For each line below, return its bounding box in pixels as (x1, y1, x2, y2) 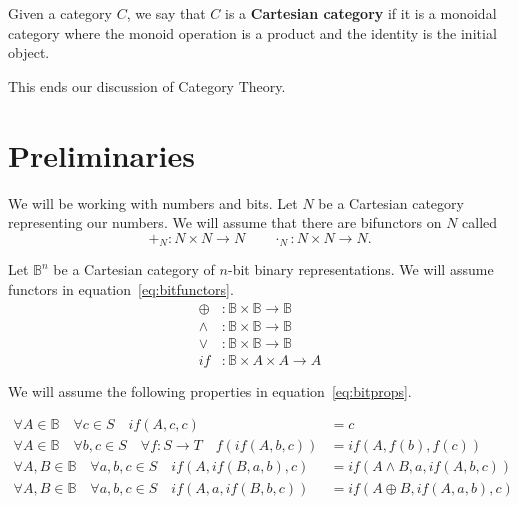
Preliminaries (8, 134, 195, 175)
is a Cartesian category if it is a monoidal (225, 3, 497, 23)
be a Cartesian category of (53, 259, 215, 280)
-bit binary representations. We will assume (227, 259, 494, 280)
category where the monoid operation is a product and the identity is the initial (8, 22, 497, 43)
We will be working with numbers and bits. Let (8, 192, 298, 213)
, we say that (126, 3, 206, 23)
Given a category (8, 3, 112, 23)
